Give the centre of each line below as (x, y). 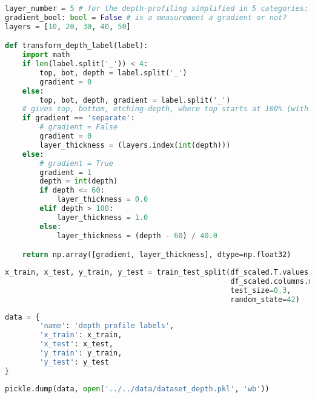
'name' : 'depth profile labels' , (107, 326)
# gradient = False (79, 127)
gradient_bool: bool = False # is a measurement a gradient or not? (146, 17)
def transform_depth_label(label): (77, 46)
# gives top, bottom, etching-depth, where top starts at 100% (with (165, 109)
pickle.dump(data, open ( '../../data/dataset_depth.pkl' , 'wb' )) (137, 389)
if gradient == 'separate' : (78, 118)
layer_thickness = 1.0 (102, 217)
